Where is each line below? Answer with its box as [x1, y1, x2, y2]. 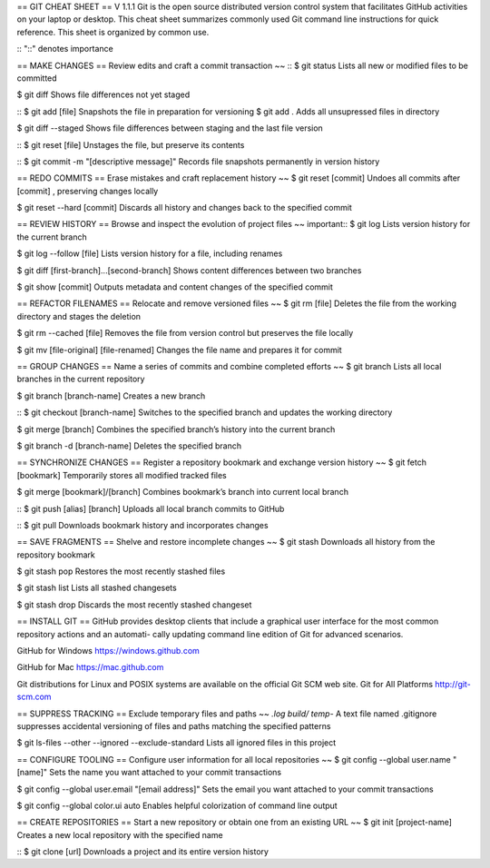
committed [16, 73, 58, 84]
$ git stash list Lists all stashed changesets [16, 582, 177, 594]
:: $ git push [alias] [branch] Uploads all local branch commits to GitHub [16, 503, 285, 514]
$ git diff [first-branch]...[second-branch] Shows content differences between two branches [16, 264, 362, 276]
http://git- [435, 678, 471, 689]
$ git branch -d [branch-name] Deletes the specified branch [16, 440, 242, 451]
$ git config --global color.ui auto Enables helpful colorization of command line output [16, 800, 338, 811]
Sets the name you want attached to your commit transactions [49, 767, 281, 778]
